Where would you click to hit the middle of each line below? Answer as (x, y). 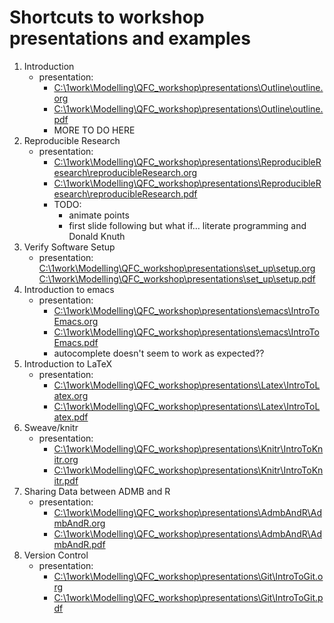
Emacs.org (76, 321)
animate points (99, 215)
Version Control (56, 555)
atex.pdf (71, 417)
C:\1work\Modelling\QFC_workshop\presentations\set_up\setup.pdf (177, 278)
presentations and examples (130, 38)
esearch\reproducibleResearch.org (125, 172)
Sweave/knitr (51, 427)
